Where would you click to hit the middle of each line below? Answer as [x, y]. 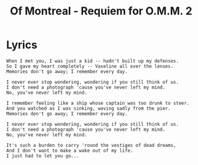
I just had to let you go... [43, 156]
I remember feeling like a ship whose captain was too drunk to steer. [98, 103]
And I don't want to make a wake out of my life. [70, 151]
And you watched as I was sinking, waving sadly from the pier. [88, 108]
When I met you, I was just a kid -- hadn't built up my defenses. [93, 61]
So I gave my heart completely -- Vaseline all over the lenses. [90, 66]
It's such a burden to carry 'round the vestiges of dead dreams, [91, 145]
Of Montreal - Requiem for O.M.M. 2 [101, 11]
